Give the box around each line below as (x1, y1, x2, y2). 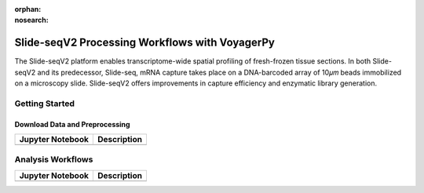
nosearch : (14, 16, 49, 25)
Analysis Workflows (14, 154, 93, 165)
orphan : (14, 5, 42, 13)
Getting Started (14, 98, 75, 109)
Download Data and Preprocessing (14, 119, 130, 129)
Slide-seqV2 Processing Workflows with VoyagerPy (14, 36, 275, 49)
